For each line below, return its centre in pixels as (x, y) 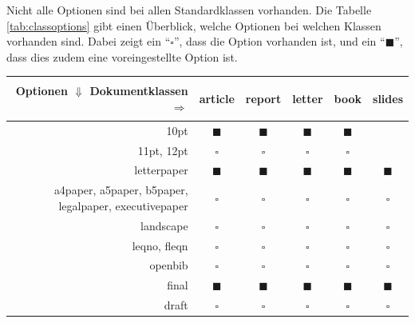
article (217, 98)
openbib (169, 265)
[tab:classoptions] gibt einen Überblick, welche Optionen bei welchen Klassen (194, 25)
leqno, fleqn (160, 245)
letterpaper (161, 170)
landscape (164, 225)
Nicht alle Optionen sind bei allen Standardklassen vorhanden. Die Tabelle (189, 10)
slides (388, 98)
